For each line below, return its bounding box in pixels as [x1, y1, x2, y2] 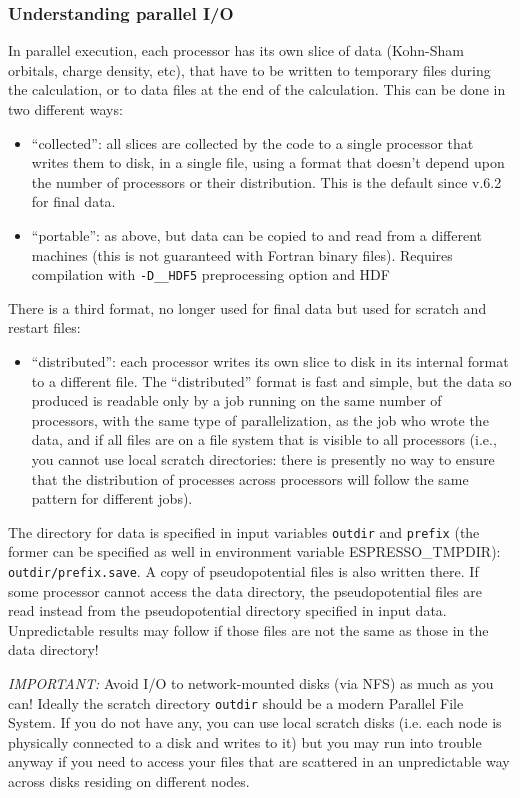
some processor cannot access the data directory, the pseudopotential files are [8, 580, 482, 601]
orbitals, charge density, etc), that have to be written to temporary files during [8, 59, 491, 80]
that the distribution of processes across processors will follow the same [31, 468, 469, 489]
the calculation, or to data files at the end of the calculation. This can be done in [8, 79, 506, 100]
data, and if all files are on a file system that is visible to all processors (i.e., [31, 429, 497, 450]
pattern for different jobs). [31, 488, 193, 509]
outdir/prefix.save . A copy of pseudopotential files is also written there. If [8, 561, 479, 581]
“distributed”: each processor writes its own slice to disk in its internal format [31, 351, 509, 371]
